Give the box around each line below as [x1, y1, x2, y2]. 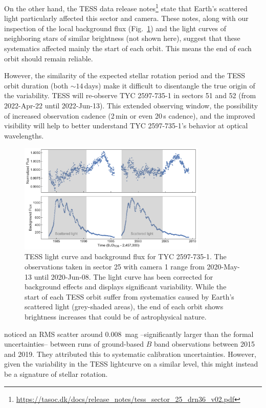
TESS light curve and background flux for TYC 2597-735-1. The [25, 251, 227, 262]
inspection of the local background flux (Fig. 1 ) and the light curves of [4, 22, 227, 33]
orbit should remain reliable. [4, 53, 93, 63]
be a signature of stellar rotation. [4, 368, 108, 379]
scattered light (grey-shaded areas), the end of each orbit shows [25, 301, 224, 312]
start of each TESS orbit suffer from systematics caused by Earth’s [25, 291, 234, 302]
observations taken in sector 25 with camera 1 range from [25, 261, 205, 271]
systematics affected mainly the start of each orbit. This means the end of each [4, 43, 252, 54]
